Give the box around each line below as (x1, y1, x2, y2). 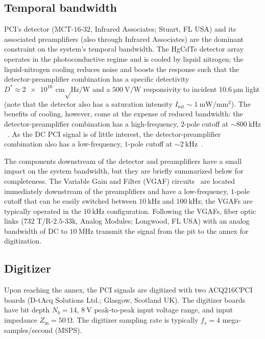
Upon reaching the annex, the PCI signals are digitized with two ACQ (4, 284, 224, 295)
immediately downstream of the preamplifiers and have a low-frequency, (4, 185, 229, 196)
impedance (4, 314, 37, 325)
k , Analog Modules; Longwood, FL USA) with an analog (71, 215, 250, 226)
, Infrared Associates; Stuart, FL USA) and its (90, 23, 236, 34)
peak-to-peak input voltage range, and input (94, 304, 233, 315)
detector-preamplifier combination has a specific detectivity (4, 74, 189, 84)
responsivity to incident (143, 83, 217, 94)
